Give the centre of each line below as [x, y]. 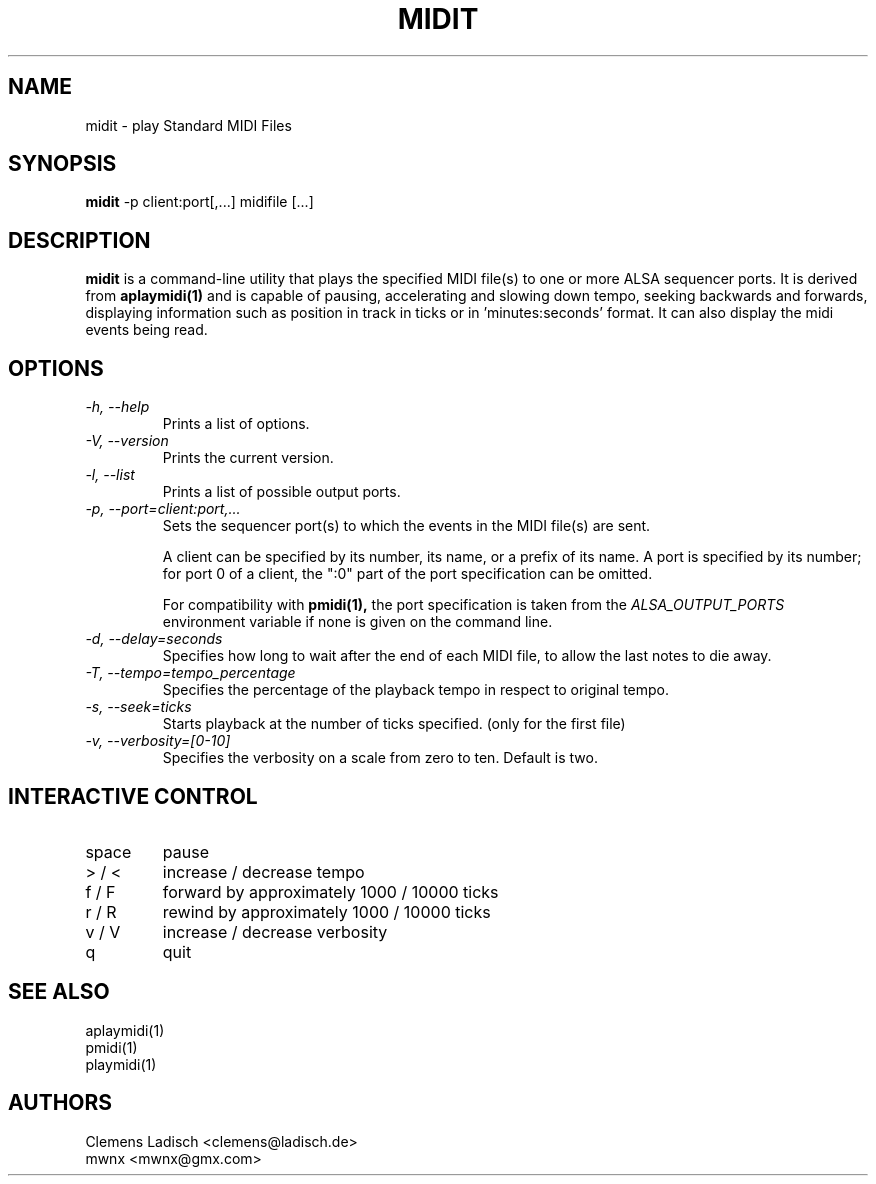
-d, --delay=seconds [154, 639]
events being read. [146, 330]
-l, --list [110, 475]
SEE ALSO [59, 992]
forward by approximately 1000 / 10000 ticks [330, 891]
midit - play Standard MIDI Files [188, 125]
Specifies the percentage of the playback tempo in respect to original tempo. [416, 690]
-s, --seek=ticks [138, 707]
